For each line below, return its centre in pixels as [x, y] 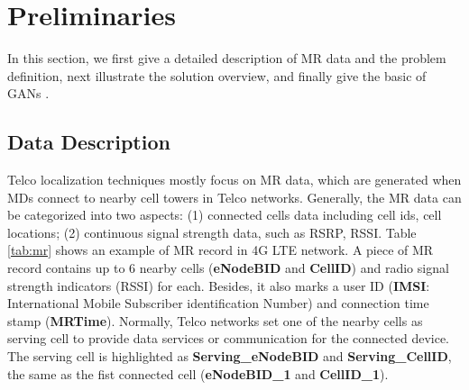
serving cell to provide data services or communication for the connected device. [228, 338]
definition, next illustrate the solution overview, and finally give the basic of [217, 75]
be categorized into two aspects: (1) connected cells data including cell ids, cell [225, 215]
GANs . [28, 93]
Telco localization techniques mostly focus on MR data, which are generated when [234, 180]
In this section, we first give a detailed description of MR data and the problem [227, 58]
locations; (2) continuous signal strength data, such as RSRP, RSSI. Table [212, 232]
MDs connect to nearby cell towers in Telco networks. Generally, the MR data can [234, 197]
